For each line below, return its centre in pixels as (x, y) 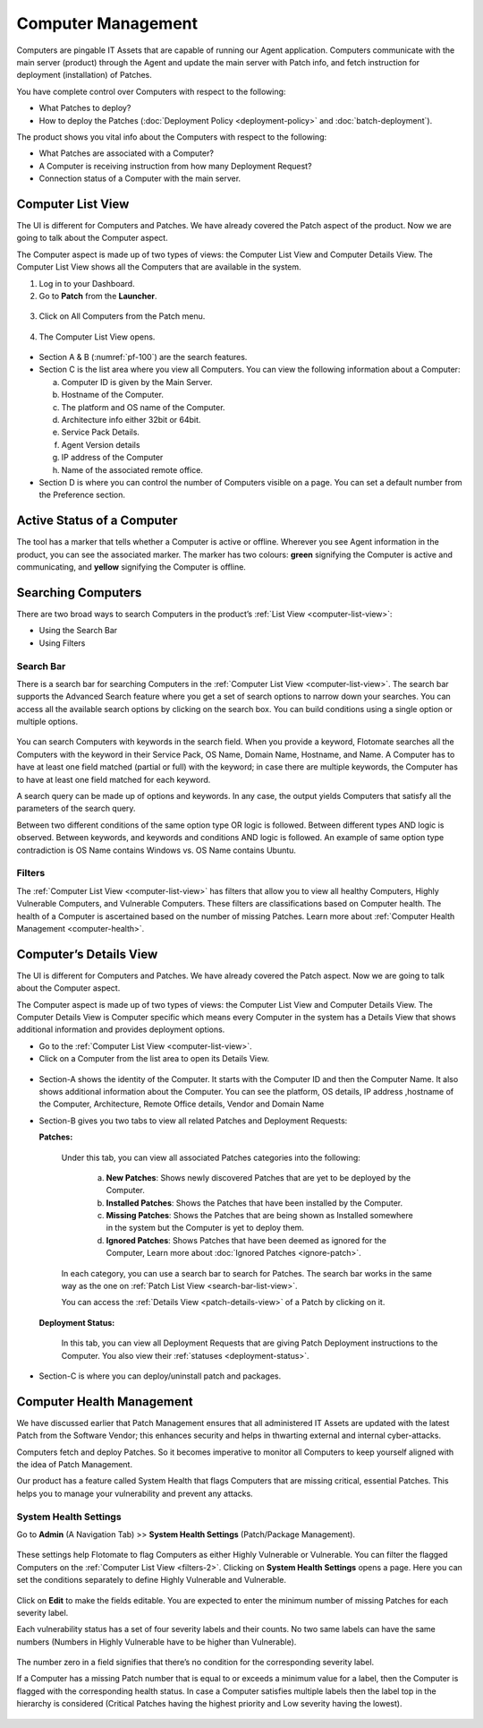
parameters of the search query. (76, 808)
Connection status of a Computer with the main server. (140, 178)
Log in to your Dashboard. (87, 283)
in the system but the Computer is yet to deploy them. (205, 1228)
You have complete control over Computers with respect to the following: (151, 91)
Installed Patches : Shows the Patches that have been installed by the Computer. (254, 1203)
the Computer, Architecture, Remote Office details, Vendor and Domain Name (182, 1104)
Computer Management (107, 23)
